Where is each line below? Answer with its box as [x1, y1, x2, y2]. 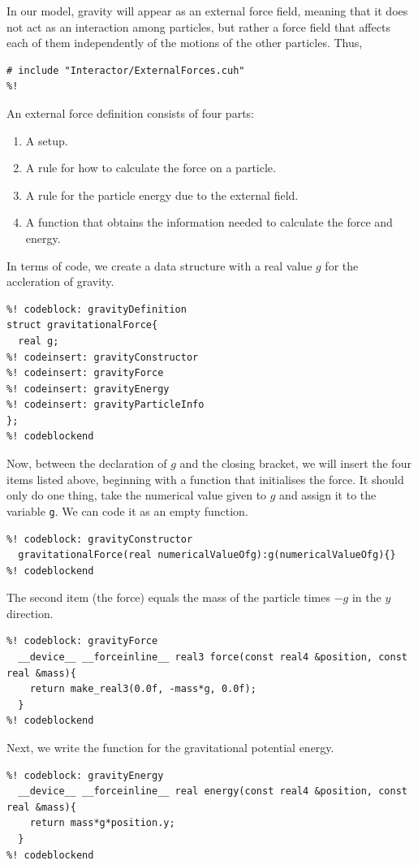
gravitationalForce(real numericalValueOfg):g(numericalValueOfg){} [18, 549, 396, 561]
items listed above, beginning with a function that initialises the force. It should [6, 470, 404, 487]
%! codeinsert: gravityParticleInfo [6, 399, 205, 411]
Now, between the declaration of [6, 455, 167, 472]
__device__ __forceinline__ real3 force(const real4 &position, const [18, 651, 407, 664]
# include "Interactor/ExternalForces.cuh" [6, 64, 245, 76]
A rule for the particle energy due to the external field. [25, 186, 299, 203]
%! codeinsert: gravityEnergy [6, 383, 170, 395]
